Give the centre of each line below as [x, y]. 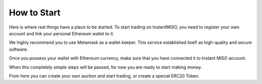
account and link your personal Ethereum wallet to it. [62, 33]
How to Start [35, 13]
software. [18, 49]
